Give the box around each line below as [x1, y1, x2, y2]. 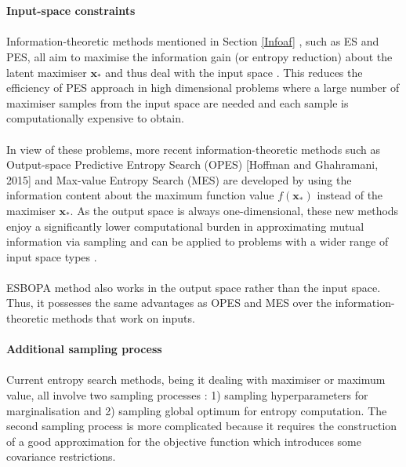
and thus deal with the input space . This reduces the [105, 64, 363, 80]
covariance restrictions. [6, 448, 116, 465]
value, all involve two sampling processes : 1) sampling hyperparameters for [6, 387, 368, 403]
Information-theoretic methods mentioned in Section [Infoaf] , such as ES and [6, 33, 379, 49]
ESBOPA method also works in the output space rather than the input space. [6, 279, 381, 295]
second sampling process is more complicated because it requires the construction [6, 418, 397, 434]
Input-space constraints [6, 2, 136, 19]
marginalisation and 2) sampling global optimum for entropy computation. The [6, 402, 387, 418]
